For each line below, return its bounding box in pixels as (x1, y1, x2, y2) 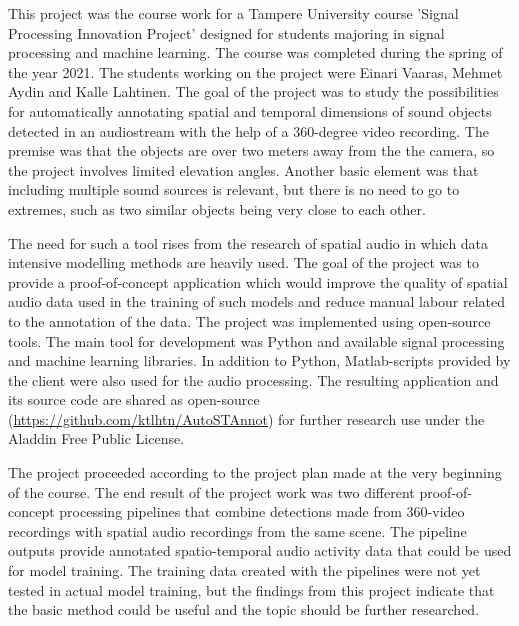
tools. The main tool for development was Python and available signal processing (8, 330, 505, 351)
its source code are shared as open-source (8, 389, 260, 410)
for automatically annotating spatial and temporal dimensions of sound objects (8, 100, 492, 121)
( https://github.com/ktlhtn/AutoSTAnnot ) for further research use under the (8, 408, 485, 429)
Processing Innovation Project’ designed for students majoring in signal (8, 22, 445, 43)
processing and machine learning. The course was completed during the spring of (8, 42, 503, 63)
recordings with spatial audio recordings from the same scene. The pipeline (8, 520, 467, 541)
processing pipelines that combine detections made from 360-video (59, 501, 465, 522)
